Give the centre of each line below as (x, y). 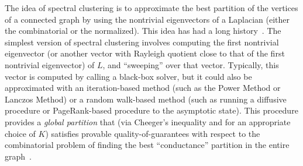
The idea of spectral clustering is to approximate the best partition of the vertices (151, 8)
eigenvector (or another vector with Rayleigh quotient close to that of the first (145, 53)
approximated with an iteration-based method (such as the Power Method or (143, 88)
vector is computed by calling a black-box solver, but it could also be (128, 76)
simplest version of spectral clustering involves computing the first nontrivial (142, 42)
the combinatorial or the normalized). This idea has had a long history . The (143, 31)
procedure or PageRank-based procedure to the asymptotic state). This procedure (151, 110)
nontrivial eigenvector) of (50, 64)
